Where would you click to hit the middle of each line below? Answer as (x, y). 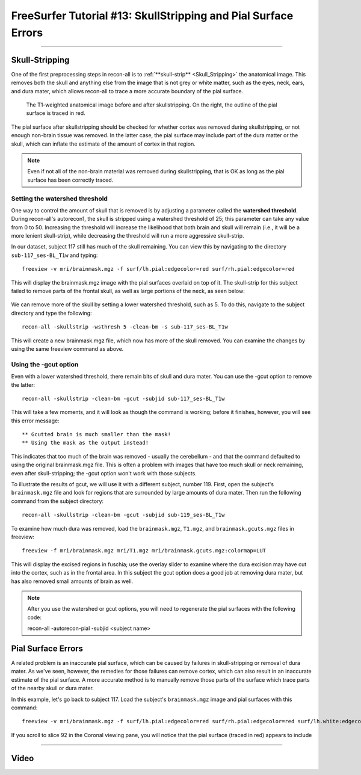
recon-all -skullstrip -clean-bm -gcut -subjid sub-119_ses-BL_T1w (123, 515)
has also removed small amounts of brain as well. (72, 581)
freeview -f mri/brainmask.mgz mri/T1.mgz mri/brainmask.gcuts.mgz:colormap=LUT (144, 551)
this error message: (35, 421)
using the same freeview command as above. (67, 348)
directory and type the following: (52, 313)
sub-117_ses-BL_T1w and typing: (54, 255)
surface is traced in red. (56, 113)
